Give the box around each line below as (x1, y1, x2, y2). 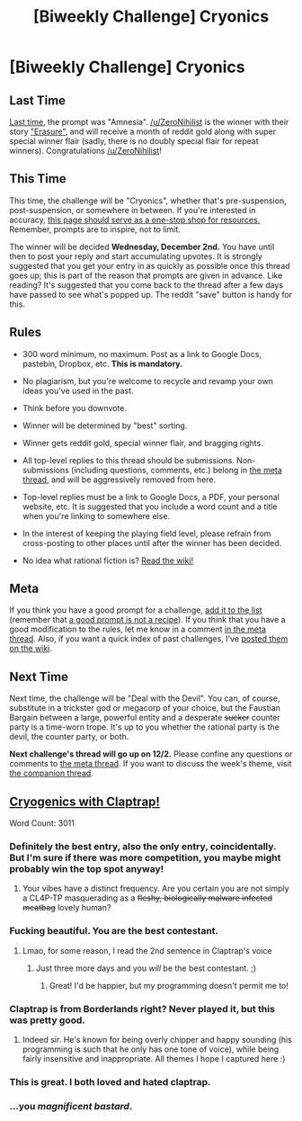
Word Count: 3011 (9, 818, 75, 829)
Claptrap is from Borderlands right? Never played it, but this (9, 1002, 276, 1015)
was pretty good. (9, 1014, 85, 1027)
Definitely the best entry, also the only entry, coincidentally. (9, 839, 277, 852)
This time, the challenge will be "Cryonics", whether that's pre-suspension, (9, 195, 287, 206)
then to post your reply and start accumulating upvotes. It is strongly (9, 250, 262, 262)
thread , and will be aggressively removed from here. (22, 474, 217, 485)
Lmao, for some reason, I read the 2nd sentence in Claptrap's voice (22, 945, 272, 955)
